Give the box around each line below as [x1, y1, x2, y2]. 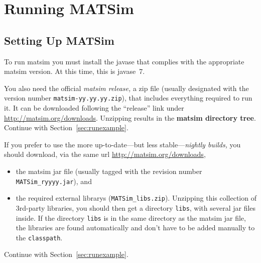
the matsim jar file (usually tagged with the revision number [16, 165, 202, 176]
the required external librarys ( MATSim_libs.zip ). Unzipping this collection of [16, 193, 256, 203]
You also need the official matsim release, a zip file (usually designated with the [4, 82, 249, 93]
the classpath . [16, 232, 63, 242]
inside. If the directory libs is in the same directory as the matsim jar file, [16, 212, 246, 223]
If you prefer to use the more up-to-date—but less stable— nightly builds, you [4, 139, 241, 149]
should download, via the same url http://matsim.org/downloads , [4, 149, 206, 159]
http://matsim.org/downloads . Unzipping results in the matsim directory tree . [4, 112, 256, 123]
